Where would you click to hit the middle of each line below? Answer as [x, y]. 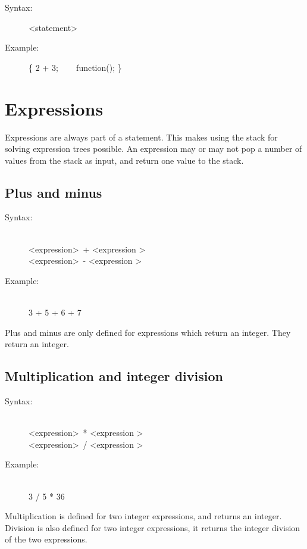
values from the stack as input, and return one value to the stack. [124, 160]
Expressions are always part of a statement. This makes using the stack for [141, 137]
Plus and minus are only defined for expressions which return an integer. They [148, 332]
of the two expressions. [46, 539]
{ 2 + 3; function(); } [75, 67]
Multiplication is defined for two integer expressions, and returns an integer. [143, 516]
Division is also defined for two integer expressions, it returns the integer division [153, 527]
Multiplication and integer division [114, 376]
